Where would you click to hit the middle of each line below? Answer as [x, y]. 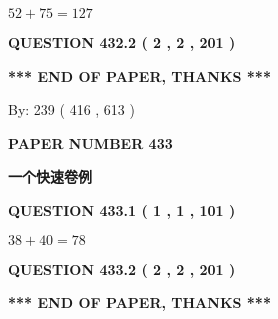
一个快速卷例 [50, 176]
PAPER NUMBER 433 [90, 142]
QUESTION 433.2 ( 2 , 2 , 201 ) [122, 268]
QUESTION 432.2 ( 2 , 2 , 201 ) [122, 42]
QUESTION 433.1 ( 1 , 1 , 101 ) [122, 209]
